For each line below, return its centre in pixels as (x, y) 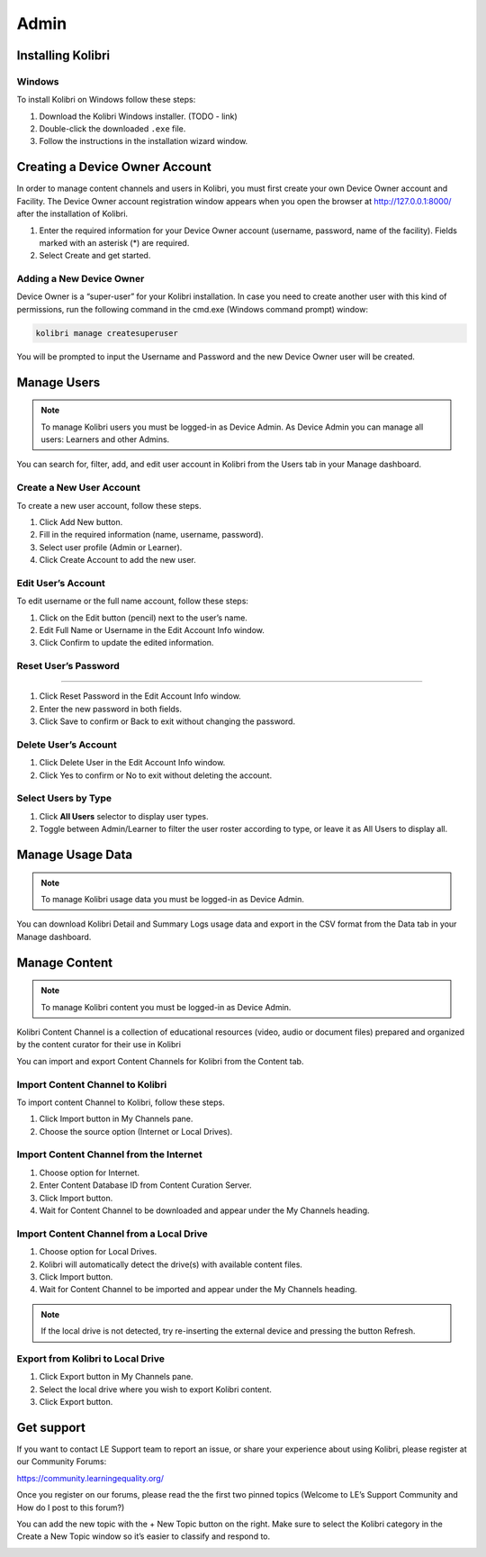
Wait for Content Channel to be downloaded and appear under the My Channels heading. (204, 1210)
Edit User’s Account (61, 583)
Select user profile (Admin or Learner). (111, 547)
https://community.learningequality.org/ (90, 1478)
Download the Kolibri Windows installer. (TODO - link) (138, 116)
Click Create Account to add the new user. (118, 560)
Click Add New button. (81, 521)
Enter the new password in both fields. (111, 709)
